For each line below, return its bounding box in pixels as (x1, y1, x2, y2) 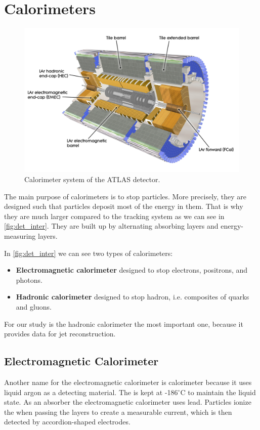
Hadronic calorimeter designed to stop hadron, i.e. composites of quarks (16, 291, 249, 302)
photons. (16, 274, 43, 285)
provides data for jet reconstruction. (4, 328, 116, 339)
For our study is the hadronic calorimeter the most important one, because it (4, 318, 243, 329)
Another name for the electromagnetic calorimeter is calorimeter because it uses (4, 376, 252, 387)
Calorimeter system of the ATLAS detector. (24, 174, 160, 184)
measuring (4, 230, 36, 241)
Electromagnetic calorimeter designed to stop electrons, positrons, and (16, 265, 248, 275)
